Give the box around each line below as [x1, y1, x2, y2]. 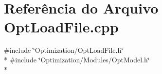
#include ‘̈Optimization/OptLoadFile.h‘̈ [4, 45, 124, 55]
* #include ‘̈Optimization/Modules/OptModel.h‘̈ [4, 54, 150, 64]
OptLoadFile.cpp [4, 17, 119, 37]
